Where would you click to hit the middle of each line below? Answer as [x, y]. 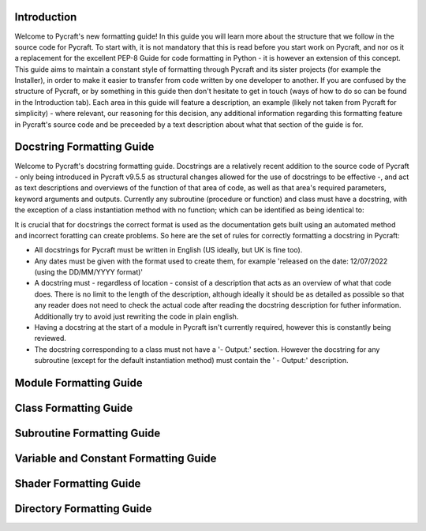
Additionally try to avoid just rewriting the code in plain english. [136, 316]
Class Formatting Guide [74, 408]
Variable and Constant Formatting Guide [116, 459]
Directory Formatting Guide [83, 509]
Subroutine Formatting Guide [88, 434]
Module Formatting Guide [79, 383]
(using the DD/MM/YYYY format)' [89, 272]
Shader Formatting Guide [78, 484]
